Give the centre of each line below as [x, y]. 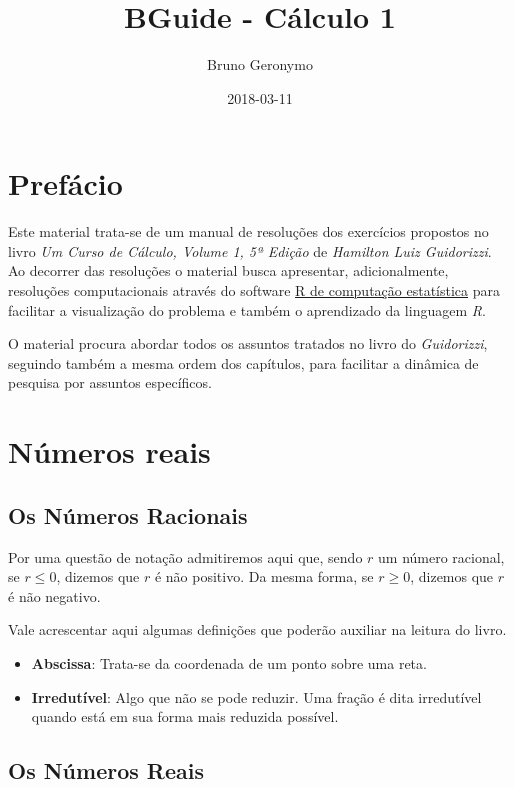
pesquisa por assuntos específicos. [110, 382]
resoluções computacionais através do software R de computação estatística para [254, 290]
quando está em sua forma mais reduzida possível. [185, 716]
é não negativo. [54, 595]
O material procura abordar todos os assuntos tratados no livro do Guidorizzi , [248, 343]
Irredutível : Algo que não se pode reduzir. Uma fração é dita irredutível [256, 696]
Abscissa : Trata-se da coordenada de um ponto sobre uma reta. [229, 662]
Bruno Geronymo [260, 64]
